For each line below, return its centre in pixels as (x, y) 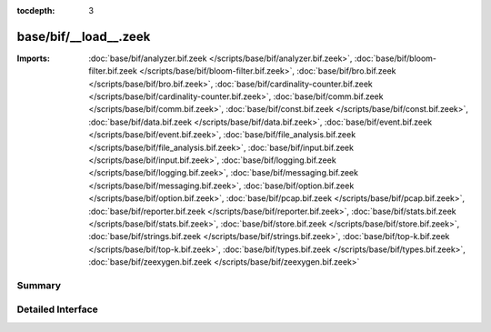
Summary (39, 285)
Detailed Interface (58, 309)
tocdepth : (36, 10)
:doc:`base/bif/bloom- (395, 58)
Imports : (33, 58)
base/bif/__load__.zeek (84, 36)
